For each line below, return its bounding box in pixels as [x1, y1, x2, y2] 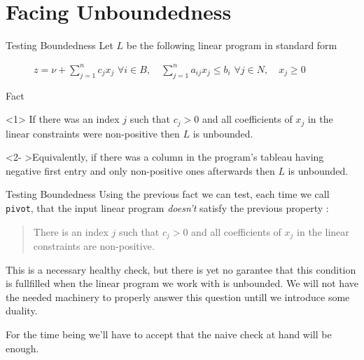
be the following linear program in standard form [126, 38, 337, 53]
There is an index [33, 224, 108, 239]
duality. [6, 303, 38, 318]
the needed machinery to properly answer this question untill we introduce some [6, 289, 350, 304]
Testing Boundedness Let [6, 38, 113, 53]
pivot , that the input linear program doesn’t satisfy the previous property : [6, 200, 329, 215]
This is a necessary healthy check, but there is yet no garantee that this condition [6, 262, 356, 276]
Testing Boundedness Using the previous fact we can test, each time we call [6, 187, 330, 201]
